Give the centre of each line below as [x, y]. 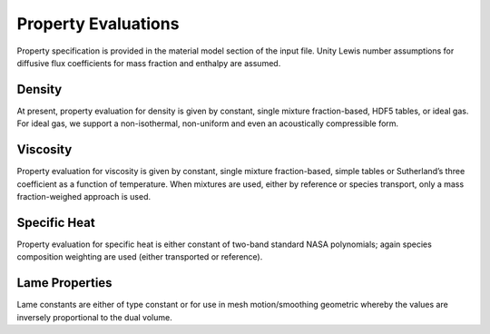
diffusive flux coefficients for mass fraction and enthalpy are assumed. [149, 63]
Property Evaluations [98, 24]
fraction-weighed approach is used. [84, 196]
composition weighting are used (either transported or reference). [140, 257]
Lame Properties [64, 283]
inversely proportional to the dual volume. [94, 317]
